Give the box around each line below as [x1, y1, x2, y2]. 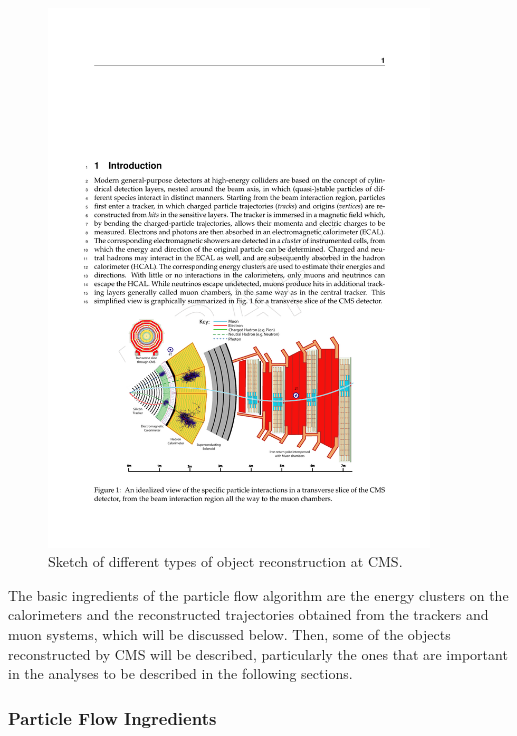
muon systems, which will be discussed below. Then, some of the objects [8, 624, 451, 645]
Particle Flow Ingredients [8, 705, 217, 730]
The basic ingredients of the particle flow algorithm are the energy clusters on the [8, 584, 509, 605]
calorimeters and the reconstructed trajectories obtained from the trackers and [8, 604, 489, 625]
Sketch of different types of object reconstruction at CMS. [48, 551, 403, 572]
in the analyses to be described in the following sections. [8, 663, 353, 684]
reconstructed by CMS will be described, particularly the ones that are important [8, 643, 508, 664]
